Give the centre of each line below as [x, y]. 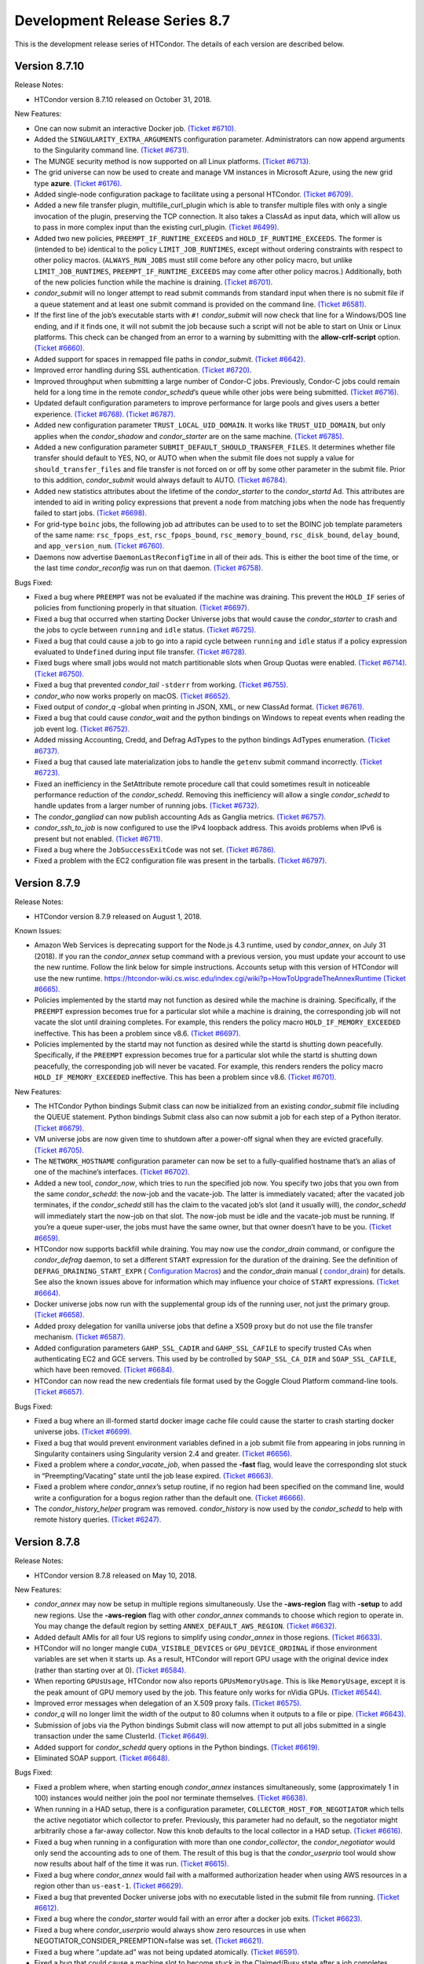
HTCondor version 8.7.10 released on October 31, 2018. [123, 99]
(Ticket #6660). [60, 348]
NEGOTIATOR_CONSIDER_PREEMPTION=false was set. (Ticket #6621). [149, 1941]
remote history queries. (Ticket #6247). [98, 1519]
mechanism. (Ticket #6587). [80, 1337]
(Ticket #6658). [59, 1315]
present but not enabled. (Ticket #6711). [99, 839]
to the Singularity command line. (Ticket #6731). [112, 150]
